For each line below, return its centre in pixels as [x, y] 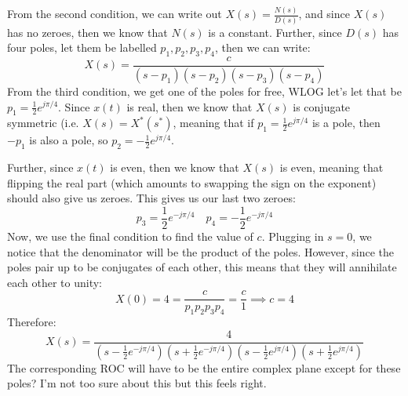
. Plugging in [293, 236]
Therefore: [32, 322]
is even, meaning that [331, 167]
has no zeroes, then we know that [87, 32]
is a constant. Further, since [275, 32]
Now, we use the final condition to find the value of [130, 236]
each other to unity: [55, 282]
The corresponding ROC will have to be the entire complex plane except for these [204, 367]
